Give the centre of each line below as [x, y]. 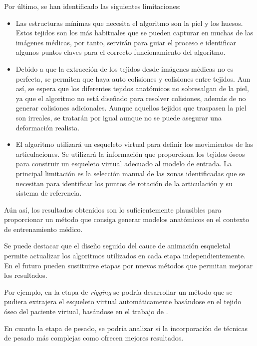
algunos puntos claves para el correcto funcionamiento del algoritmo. [121, 52]
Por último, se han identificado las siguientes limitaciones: [93, 6]
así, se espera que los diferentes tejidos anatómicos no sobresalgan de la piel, [132, 88]
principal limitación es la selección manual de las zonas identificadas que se [130, 173]
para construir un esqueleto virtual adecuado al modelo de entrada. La [124, 164]
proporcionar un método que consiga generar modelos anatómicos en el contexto [127, 219]
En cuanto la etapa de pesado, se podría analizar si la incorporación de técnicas [126, 328]
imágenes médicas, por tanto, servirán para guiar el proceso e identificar [126, 42]
